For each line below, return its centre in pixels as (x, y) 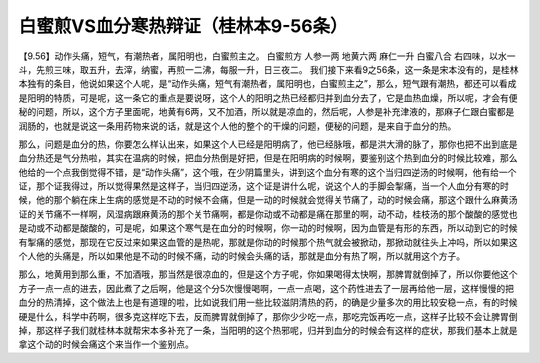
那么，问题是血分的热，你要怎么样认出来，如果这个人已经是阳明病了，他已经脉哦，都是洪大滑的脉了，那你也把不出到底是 (268, 144)
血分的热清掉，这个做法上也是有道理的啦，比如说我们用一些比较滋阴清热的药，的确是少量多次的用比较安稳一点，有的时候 (268, 302)
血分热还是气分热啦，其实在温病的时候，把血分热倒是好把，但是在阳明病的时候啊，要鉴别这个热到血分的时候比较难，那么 (268, 158)
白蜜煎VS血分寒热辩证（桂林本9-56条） (183, 26)
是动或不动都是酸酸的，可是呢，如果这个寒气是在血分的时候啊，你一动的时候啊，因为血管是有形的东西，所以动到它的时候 (268, 228)
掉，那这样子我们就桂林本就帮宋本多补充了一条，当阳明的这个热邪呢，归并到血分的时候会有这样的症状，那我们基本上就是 (268, 330)
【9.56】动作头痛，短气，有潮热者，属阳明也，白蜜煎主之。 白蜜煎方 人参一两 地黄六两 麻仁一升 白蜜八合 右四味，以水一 (267, 56)
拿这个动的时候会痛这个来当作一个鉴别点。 (106, 344)
